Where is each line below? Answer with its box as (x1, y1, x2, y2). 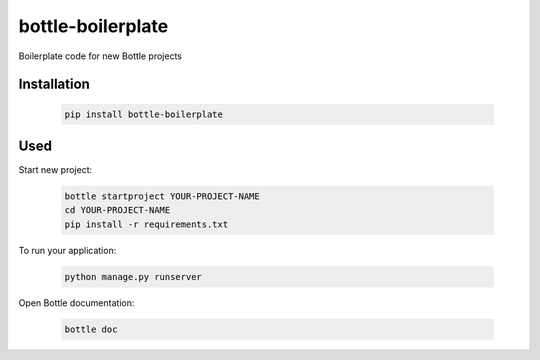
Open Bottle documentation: (18, 296, 135, 309)
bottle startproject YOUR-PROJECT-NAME (64, 191, 260, 202)
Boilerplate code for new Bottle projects (18, 50, 182, 62)
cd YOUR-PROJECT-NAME (64, 205, 171, 216)
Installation (18, 76, 90, 93)
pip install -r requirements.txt (64, 218, 229, 230)
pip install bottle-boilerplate (64, 108, 224, 120)
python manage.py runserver (64, 271, 202, 282)
